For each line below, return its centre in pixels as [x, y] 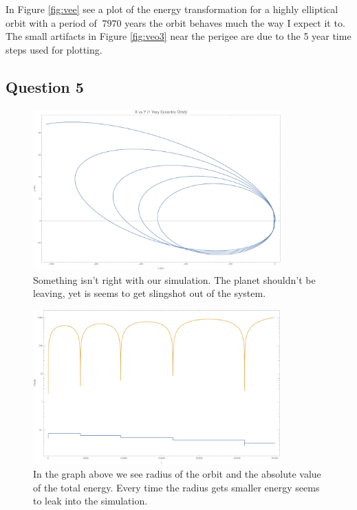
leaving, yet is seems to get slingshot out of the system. [150, 293]
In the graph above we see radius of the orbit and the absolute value [177, 474]
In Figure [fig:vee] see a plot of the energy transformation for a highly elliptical [172, 9]
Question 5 [45, 86]
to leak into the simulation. [90, 501]
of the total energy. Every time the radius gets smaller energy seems [176, 487]
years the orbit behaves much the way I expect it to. [235, 22]
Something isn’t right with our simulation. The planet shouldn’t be [174, 279]
